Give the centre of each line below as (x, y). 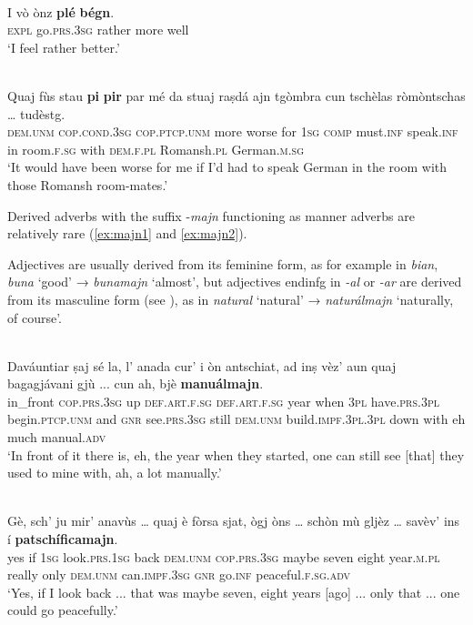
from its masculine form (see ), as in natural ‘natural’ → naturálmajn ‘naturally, (231, 299)
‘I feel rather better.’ (64, 47)
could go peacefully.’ (63, 610)
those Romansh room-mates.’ (88, 184)
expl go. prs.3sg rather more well (98, 30)
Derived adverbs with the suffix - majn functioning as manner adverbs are (211, 215)
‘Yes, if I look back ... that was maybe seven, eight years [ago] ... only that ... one (234, 592)
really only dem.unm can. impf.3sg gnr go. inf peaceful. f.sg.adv (179, 575)
